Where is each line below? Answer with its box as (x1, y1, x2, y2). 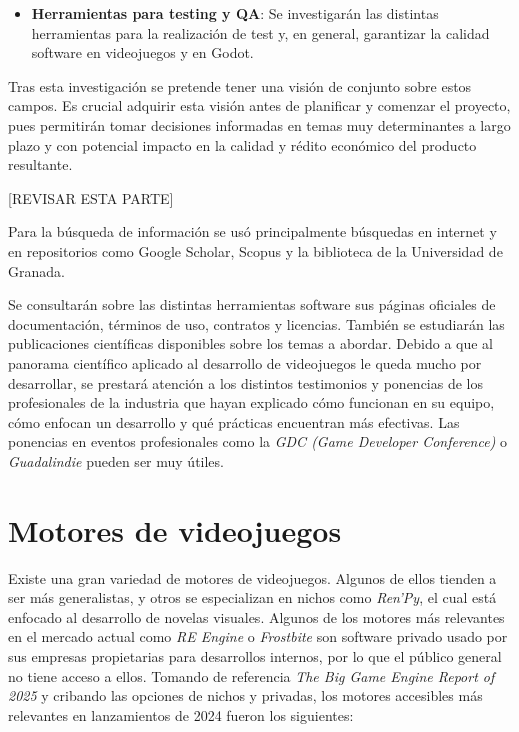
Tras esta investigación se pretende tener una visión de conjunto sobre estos (8, 75, 472, 96)
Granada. (8, 260, 65, 281)
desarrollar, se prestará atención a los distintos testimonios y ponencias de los (8, 372, 483, 393)
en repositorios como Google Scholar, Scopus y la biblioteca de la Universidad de (8, 240, 503, 261)
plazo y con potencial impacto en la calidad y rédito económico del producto (8, 134, 477, 155)
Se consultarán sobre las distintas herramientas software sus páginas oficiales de (8, 294, 496, 315)
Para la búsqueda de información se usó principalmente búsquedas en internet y (8, 221, 497, 242)
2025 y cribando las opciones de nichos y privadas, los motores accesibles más (8, 685, 483, 706)
